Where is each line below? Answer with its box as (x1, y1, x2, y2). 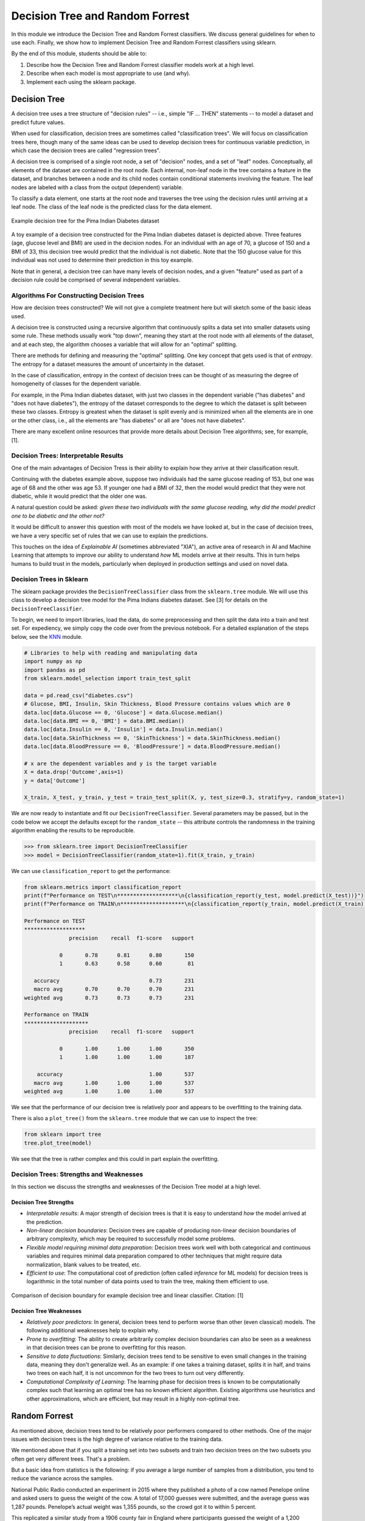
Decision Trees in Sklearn (11, 575, 88, 583)
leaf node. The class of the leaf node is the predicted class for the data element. (11, 203, 212, 211)
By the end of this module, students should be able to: (11, 50, 147, 57)
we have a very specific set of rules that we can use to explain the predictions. (11, 532, 208, 539)
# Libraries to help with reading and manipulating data (24, 649, 198, 656)
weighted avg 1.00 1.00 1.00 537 (24, 1088, 195, 1095)
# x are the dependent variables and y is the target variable (24, 760, 217, 767)
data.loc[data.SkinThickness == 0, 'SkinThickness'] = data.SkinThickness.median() (24, 734, 281, 742)
